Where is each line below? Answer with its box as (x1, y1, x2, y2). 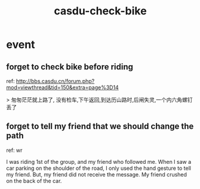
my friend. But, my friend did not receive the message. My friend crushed (6, 170, 187, 178)
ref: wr (6, 147, 23, 154)
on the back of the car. (6, 177, 62, 184)
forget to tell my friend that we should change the (6, 121, 194, 132)
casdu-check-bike (53, 4, 147, 18)
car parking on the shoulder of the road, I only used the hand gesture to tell (6, 164, 191, 172)
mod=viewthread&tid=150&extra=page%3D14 (6, 84, 119, 91)
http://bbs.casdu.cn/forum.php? (16, 78, 95, 84)
